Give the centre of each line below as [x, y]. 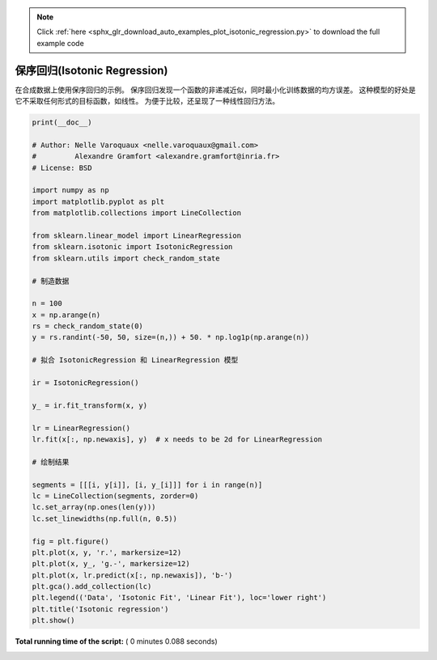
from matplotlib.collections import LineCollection [137, 213]
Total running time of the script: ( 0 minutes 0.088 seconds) [116, 641]
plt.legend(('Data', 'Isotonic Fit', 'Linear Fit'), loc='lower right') [179, 598]
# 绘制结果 [51, 462]
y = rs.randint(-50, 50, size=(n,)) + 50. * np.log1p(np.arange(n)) [171, 337]
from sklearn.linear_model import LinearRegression [137, 235]
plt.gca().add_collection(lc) [92, 587]
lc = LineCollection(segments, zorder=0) [115, 496]
